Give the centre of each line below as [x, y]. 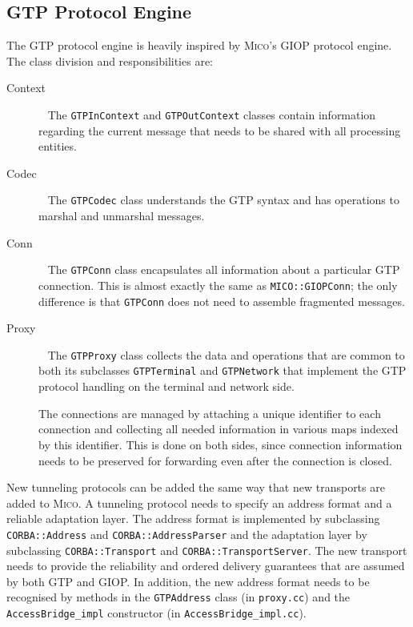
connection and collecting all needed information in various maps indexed [219, 429]
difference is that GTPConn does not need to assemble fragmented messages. [222, 301]
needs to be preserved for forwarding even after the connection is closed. [215, 460]
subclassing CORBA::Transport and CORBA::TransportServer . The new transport [207, 550]
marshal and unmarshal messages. [122, 216]
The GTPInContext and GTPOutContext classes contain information [212, 114]
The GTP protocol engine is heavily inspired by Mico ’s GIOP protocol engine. [199, 45]
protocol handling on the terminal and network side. [166, 386]
